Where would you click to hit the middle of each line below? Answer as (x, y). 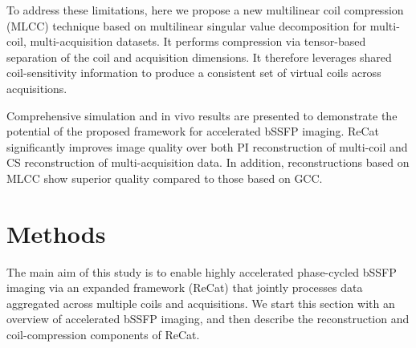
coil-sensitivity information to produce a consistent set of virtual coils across (194, 73)
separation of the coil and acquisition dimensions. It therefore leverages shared (199, 57)
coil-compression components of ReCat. (103, 335)
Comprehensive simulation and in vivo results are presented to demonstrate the (202, 115)
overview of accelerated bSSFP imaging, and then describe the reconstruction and (208, 319)
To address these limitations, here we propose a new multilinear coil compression (205, 10)
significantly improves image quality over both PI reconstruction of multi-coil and (207, 146)
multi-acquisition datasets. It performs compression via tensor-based (198, 41)
